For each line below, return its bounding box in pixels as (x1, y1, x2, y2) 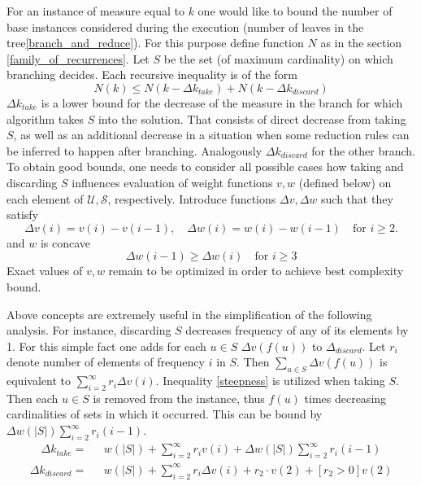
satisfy (7, 206, 39, 223)
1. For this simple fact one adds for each (7, 337, 206, 354)
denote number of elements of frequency (7, 353, 205, 370)
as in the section (320, 34, 402, 51)
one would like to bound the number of (197, 2, 393, 19)
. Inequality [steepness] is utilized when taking (155, 372, 385, 389)
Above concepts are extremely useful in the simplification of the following (7, 305, 372, 322)
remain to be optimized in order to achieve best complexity (108, 262, 404, 279)
